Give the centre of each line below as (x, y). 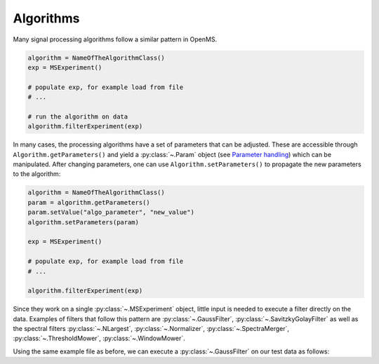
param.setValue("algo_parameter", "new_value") (111, 213)
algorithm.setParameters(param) (84, 222)
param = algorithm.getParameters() (89, 202)
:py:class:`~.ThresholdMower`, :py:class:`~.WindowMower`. (99, 338)
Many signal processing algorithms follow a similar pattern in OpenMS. (115, 39)
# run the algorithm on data (78, 116)
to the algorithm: (37, 174)
